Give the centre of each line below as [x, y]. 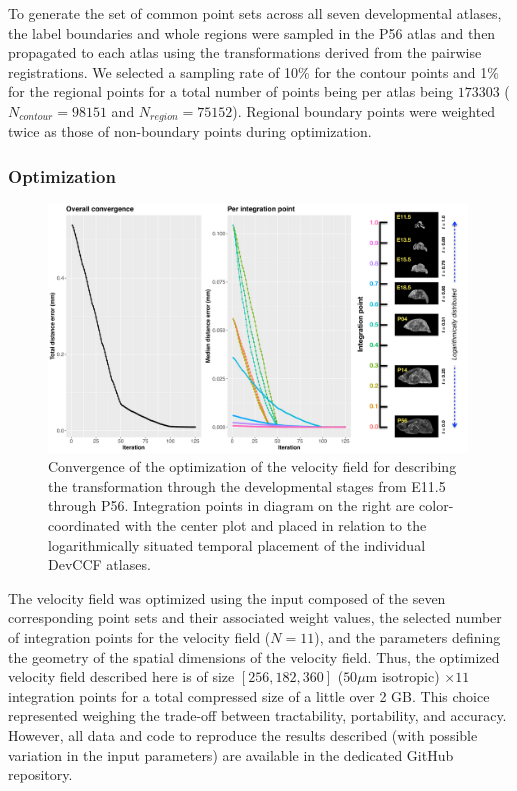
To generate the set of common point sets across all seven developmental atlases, [255, 13]
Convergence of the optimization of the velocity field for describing [252, 466]
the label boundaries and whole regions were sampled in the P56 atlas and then [252, 32]
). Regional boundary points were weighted [364, 110]
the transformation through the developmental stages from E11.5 [247, 485]
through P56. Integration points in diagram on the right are [231, 505]
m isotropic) [402, 676]
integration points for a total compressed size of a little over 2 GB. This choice [249, 695]
